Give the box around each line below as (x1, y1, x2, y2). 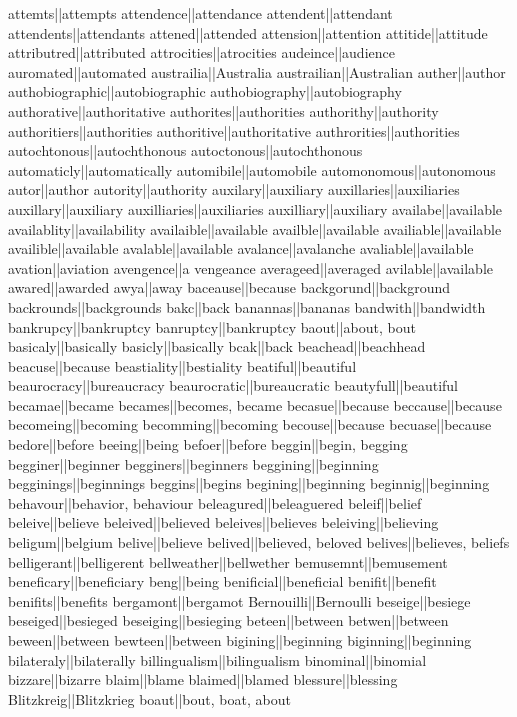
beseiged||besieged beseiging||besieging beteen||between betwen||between (8, 610, 449, 631)
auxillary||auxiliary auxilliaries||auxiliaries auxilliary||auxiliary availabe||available (8, 198, 503, 219)
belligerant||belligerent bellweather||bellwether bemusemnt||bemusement (8, 551, 448, 572)
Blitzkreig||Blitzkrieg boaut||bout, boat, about (8, 688, 291, 709)
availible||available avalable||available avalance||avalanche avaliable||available (8, 238, 474, 259)
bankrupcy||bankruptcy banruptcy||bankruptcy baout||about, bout (8, 316, 416, 337)
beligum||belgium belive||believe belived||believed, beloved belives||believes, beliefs (8, 532, 510, 553)
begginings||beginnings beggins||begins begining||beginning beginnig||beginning (8, 473, 490, 494)
